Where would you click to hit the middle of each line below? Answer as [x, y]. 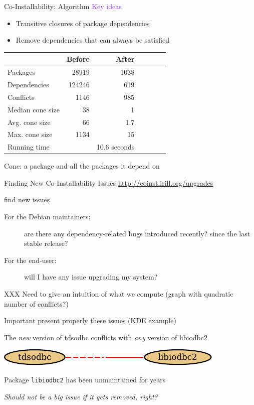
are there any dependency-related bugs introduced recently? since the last [137, 233]
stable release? [46, 243]
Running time [29, 147]
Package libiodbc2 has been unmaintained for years [85, 379]
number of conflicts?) [36, 303]
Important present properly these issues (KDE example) [90, 320]
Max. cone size [30, 134]
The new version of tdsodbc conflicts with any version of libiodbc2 [106, 337]
